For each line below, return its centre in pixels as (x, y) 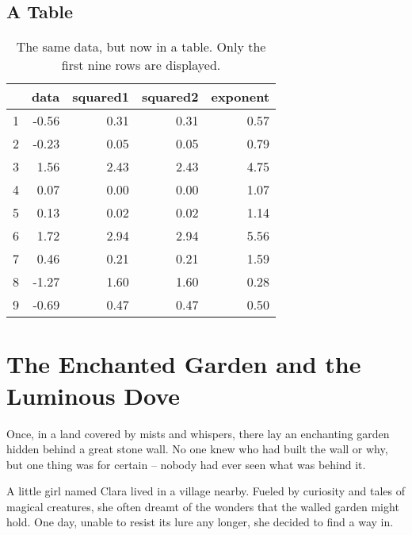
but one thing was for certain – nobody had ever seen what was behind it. (186, 464)
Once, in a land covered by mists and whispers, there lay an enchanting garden (198, 433)
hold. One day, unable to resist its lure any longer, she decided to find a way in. (200, 522)
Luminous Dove (93, 395)
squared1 (101, 97)
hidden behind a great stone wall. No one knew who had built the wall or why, (197, 449)
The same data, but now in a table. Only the (141, 47)
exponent (240, 97)
